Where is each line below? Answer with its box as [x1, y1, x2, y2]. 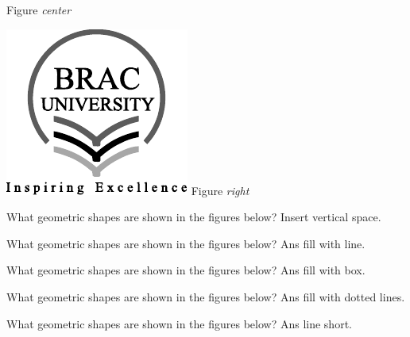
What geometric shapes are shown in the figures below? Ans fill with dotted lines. [6, 288, 405, 304]
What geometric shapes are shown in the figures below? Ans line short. [6, 315, 352, 331]
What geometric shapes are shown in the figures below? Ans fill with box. [6, 262, 366, 278]
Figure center [6, 2, 72, 17]
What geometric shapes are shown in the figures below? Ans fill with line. [6, 235, 366, 251]
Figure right [191, 182, 249, 198]
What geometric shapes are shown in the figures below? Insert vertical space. [6, 209, 381, 225]
